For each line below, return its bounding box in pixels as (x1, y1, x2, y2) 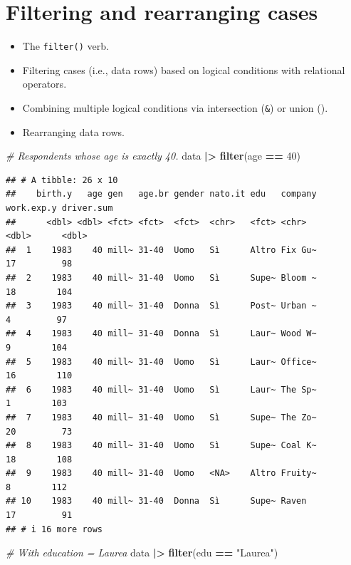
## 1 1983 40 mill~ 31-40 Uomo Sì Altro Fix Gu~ (6, 244, 317, 255)
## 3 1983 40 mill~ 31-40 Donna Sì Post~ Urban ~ (6, 301, 317, 311)
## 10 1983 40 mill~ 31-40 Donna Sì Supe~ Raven (6, 496, 307, 507)
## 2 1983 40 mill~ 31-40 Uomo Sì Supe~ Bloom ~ (6, 272, 317, 283)
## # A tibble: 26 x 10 (6, 175, 118, 185)
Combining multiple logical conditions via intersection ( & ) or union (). (22, 100, 328, 115)
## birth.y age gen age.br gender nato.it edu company (6, 189, 317, 199)
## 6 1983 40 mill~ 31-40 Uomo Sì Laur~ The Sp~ (6, 384, 317, 395)
